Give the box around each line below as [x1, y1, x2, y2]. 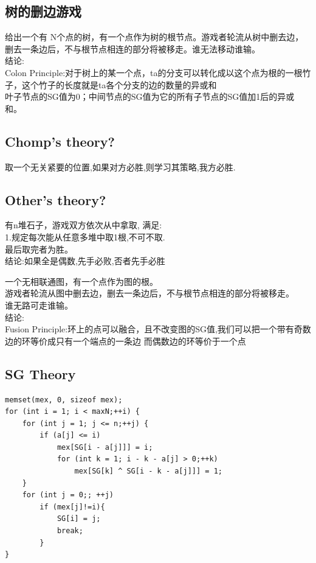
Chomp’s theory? [5, 131, 115, 150]
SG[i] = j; [57, 514, 101, 523]
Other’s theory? [5, 190, 106, 209]
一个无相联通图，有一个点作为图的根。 [5, 275, 158, 287]
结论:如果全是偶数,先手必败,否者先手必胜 [5, 254, 165, 267]
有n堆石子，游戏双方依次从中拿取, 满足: [5, 219, 162, 231]
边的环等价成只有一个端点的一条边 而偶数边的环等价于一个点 [5, 334, 246, 347]
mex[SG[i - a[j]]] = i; [57, 442, 153, 452]
